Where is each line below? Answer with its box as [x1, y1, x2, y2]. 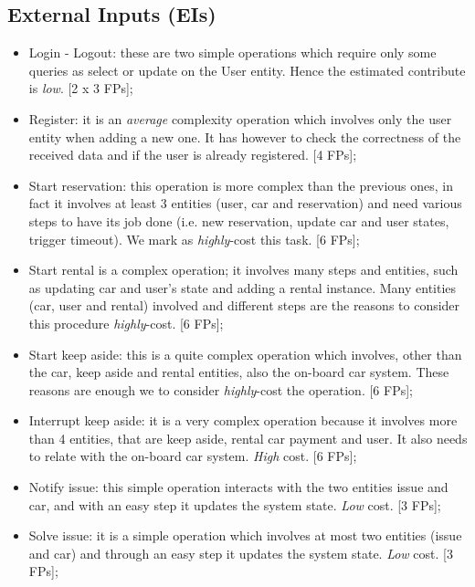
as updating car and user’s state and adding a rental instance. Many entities [28, 278, 457, 297]
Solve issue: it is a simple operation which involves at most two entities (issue [28, 526, 462, 545]
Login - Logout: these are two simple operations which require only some [28, 43, 437, 62]
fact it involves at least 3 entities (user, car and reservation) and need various [28, 194, 462, 213]
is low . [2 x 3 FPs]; [28, 79, 133, 98]
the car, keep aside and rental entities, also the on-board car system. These [28, 362, 449, 382]
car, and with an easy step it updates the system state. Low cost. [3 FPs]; [28, 495, 441, 514]
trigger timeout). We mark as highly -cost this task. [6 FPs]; [28, 229, 360, 248]
